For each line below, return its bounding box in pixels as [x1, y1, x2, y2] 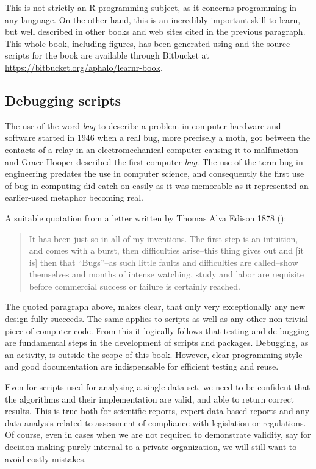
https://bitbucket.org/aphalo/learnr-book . [5, 60, 163, 73]
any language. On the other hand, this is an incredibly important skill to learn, [5, 13, 301, 26]
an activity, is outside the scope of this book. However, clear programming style [5, 348, 303, 360]
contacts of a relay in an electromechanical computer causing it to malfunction [5, 143, 298, 156]
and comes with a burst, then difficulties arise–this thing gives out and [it [29, 244, 304, 257]
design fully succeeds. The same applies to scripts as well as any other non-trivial [5, 312, 308, 325]
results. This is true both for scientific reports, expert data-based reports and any [5, 404, 310, 417]
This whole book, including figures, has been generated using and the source [5, 37, 290, 49]
